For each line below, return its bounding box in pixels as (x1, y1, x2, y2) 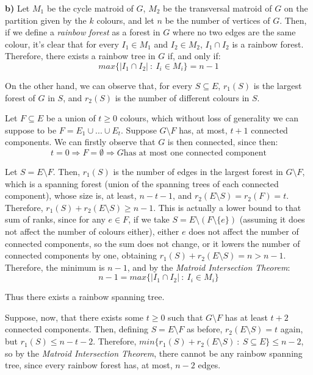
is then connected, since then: (167, 135, 278, 148)
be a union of (46, 112, 96, 124)
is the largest (253, 79, 302, 91)
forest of (5, 91, 35, 104)
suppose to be (5, 123, 57, 136)
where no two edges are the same (172, 26, 296, 38)
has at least (225, 310, 268, 323)
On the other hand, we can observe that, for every (5, 79, 193, 91)
